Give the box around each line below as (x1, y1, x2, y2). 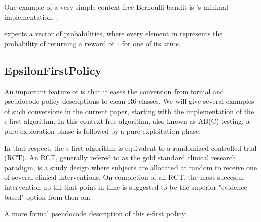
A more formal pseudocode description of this (4, 208, 145, 219)
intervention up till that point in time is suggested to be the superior (4, 181, 217, 192)
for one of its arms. (122, 38, 181, 48)
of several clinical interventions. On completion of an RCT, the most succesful (4, 172, 244, 182)
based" (4, 191, 24, 202)
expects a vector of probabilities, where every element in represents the (4, 28, 223, 39)
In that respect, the (4, 142, 64, 153)
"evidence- (218, 181, 250, 192)
